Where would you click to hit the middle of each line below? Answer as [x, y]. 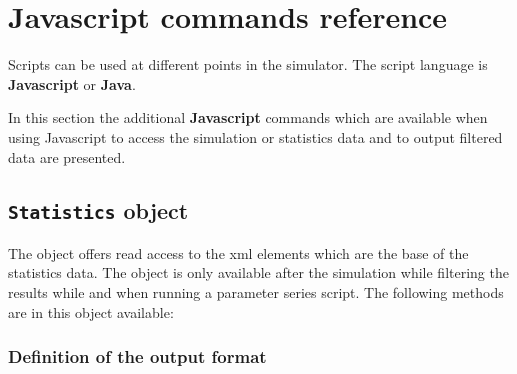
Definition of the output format [137, 356]
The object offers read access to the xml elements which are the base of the [238, 252]
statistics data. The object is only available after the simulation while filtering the [258, 272]
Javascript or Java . [72, 83]
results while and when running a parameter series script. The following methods [256, 292]
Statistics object [98, 210]
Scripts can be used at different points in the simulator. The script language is [248, 64]
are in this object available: [91, 311]
